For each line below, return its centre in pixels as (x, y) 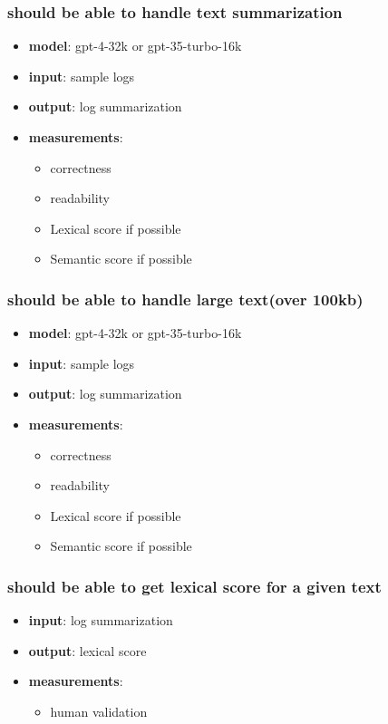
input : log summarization (101, 620)
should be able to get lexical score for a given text (194, 586)
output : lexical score (87, 650)
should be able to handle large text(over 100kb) (185, 299)
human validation (99, 711)
